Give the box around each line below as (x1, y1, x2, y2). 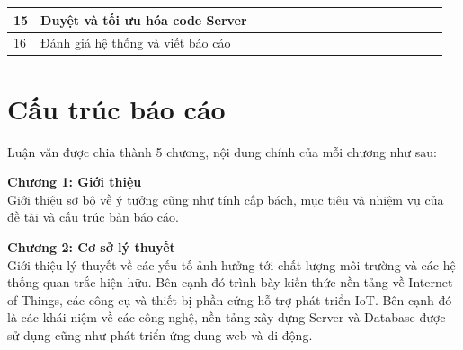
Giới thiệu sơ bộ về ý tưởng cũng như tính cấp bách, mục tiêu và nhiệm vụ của (7, 189, 444, 208)
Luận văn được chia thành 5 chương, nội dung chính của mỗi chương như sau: (7, 142, 437, 161)
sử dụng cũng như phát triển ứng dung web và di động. (7, 325, 313, 344)
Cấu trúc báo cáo (7, 90, 226, 127)
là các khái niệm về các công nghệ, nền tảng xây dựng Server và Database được (7, 308, 446, 327)
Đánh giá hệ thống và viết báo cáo (40, 33, 231, 52)
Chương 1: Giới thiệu (7, 172, 142, 191)
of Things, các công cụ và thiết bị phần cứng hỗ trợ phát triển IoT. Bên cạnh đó (7, 290, 452, 309)
